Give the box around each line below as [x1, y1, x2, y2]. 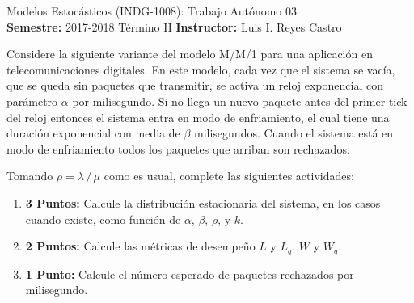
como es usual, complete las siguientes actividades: [103, 167, 354, 184]
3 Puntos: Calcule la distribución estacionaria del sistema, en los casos [25, 194, 381, 211]
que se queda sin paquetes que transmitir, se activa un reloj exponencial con [6, 77, 383, 94]
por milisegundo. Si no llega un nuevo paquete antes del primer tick [72, 92, 408, 109]
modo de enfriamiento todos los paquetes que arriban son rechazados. [6, 140, 350, 157]
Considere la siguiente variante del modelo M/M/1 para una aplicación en [6, 45, 373, 62]
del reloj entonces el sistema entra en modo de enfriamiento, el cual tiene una [6, 108, 390, 125]
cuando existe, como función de [25, 210, 181, 227]
